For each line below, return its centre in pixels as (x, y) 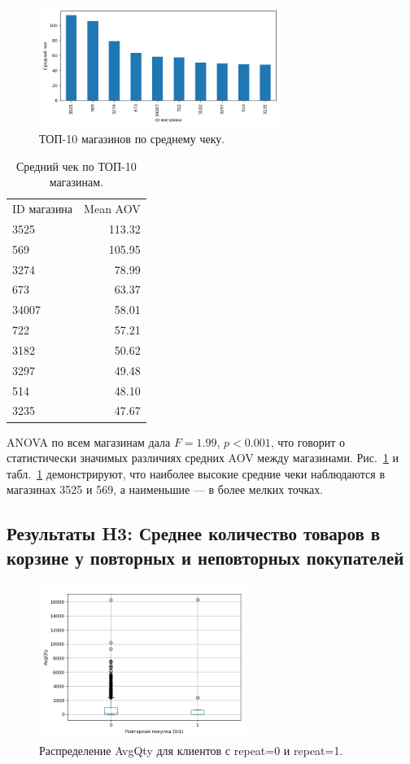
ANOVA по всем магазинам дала (89, 441)
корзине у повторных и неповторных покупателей (205, 557)
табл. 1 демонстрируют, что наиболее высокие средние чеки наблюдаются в (196, 473)
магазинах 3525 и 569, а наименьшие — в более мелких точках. (165, 489)
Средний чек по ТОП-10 (76, 166)
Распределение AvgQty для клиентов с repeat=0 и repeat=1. (191, 750)
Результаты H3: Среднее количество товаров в (194, 533)
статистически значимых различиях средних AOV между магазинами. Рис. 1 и (203, 458)
